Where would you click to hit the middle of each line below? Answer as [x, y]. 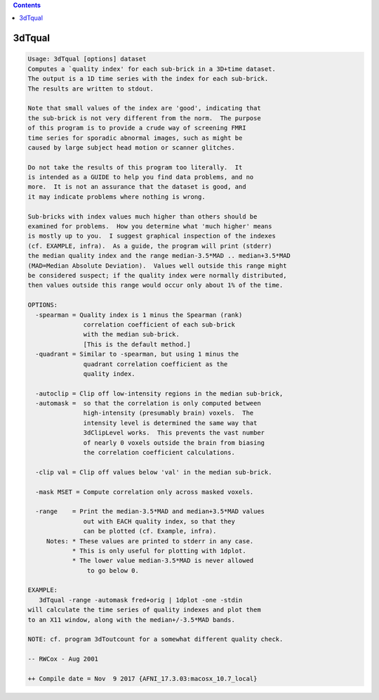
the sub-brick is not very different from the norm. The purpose [144, 118]
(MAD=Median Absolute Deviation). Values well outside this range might [157, 266]
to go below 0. [113, 570]
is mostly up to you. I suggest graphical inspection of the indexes [152, 236]
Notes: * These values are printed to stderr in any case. [150, 541]
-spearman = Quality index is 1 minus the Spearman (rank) [139, 315]
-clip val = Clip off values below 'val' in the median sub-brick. [154, 472]
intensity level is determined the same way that [170, 423]
